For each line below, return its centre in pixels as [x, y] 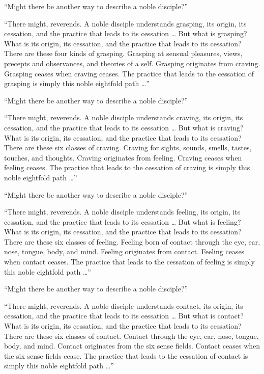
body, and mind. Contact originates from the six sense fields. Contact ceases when [132, 346]
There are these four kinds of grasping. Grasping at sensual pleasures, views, [123, 53]
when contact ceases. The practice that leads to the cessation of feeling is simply [129, 262]
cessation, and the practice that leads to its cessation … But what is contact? [124, 316]
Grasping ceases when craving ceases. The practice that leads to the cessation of [129, 73]
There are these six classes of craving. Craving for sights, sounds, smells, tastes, [128, 148]
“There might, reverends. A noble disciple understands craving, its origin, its [124, 117]
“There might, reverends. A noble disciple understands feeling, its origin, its [122, 212]
